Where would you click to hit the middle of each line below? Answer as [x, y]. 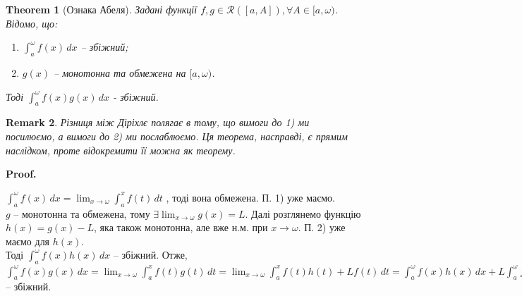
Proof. [21, 174]
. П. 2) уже [322, 227]
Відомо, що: [32, 23]
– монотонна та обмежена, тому [82, 213]
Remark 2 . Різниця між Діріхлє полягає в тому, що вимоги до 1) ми [158, 122]
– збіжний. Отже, [150, 255]
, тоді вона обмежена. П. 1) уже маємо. [250, 197]
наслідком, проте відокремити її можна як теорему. [121, 150]
